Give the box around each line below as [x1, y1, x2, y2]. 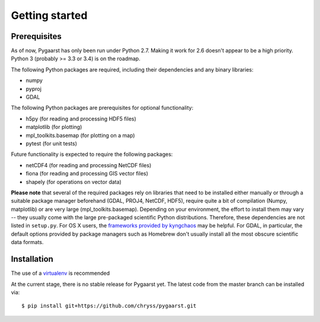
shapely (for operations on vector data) [25, 178, 121, 186]
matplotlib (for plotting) [25, 123, 82, 131]
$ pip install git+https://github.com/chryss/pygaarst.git [21, 303, 197, 310]
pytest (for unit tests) [25, 139, 77, 147]
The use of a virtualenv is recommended [11, 269, 110, 277]
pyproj [25, 85, 41, 92]
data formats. [11, 239, 44, 246]
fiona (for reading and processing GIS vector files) [25, 170, 148, 177]
